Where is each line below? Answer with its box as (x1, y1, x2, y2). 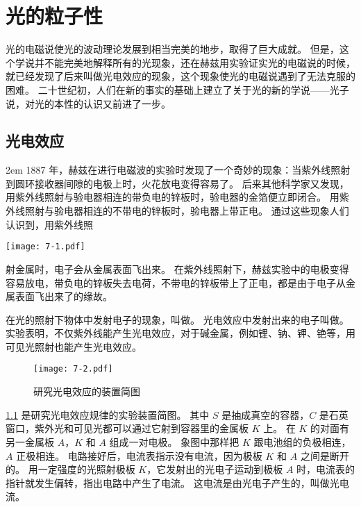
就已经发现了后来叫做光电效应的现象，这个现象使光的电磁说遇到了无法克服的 (6, 69, 355, 83)
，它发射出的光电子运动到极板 (146, 462, 283, 476)
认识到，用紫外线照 (6, 217, 93, 231)
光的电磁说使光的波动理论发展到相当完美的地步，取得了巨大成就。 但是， (6, 42, 339, 56)
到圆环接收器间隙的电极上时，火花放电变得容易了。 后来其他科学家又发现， (6, 176, 349, 190)
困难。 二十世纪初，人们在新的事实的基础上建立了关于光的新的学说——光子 (6, 82, 349, 97)
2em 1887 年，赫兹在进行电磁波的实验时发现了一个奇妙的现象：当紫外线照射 (6, 163, 351, 177)
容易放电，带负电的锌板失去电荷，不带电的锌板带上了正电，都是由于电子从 (6, 275, 346, 290)
